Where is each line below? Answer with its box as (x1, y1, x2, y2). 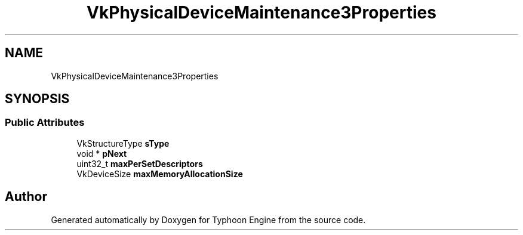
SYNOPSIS (5, 91, 70, 107)
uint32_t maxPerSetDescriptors (76, 158, 203, 169)
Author (5, 189, 47, 205)
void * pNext (76, 148, 127, 159)
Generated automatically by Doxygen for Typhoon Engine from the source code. (51, 214, 366, 225)
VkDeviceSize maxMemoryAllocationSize (76, 168, 243, 179)
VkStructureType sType (76, 138, 170, 149)
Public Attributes (5, 116, 85, 129)
